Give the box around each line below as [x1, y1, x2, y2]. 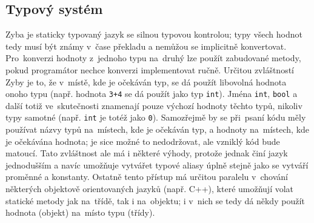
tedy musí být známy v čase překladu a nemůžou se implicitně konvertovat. [5, 39, 287, 52]
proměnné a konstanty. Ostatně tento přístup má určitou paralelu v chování [5, 170, 288, 183]
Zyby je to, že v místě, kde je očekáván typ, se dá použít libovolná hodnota [5, 75, 287, 88]
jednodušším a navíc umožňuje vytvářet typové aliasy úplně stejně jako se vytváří [5, 158, 309, 171]
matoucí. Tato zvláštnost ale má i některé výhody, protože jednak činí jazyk [5, 147, 288, 159]
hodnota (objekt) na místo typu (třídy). [5, 206, 155, 219]
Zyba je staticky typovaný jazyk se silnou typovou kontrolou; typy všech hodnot [5, 28, 302, 41]
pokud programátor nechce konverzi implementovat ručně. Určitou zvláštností [5, 63, 294, 76]
